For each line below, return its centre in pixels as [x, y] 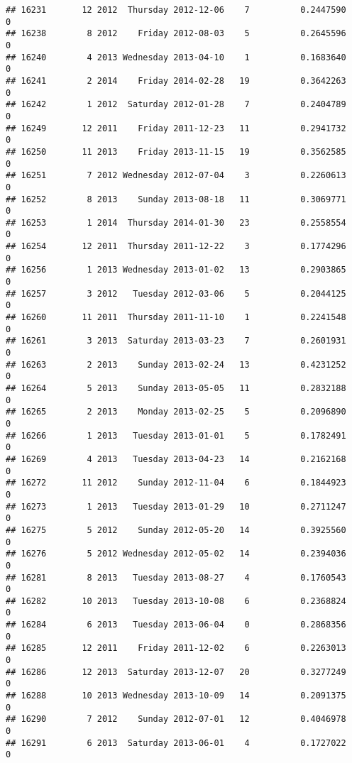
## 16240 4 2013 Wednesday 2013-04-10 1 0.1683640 [176, 57]
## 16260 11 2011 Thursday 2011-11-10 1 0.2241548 [176, 318]
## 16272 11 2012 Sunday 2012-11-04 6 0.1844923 [176, 483]
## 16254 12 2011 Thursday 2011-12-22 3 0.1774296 [176, 247]
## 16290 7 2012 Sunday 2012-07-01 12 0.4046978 [176, 719]
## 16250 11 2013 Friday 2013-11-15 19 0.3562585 [176, 152]
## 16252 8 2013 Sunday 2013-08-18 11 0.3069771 [176, 199]
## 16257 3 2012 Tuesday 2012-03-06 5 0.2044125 [176, 293]
